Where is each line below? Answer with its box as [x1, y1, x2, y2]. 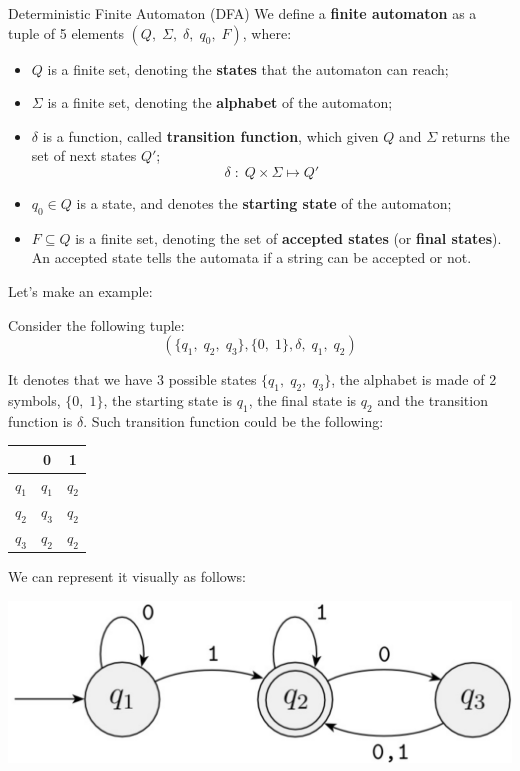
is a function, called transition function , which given [42, 125, 379, 146]
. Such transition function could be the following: [83, 410, 384, 431]
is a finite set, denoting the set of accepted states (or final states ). [75, 227, 502, 248]
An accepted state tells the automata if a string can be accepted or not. [31, 247, 472, 268]
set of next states [31, 145, 137, 166]
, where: [242, 22, 292, 43]
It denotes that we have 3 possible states [8, 369, 257, 390]
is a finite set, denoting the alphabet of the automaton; [47, 92, 393, 113]
